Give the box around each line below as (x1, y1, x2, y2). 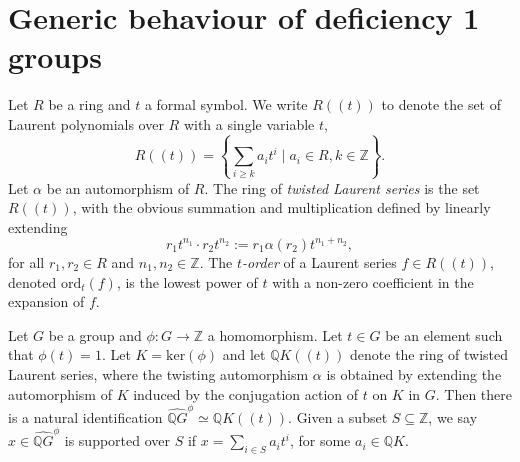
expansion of (8, 291, 85, 312)
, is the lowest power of (116, 271, 258, 292)
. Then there (435, 383, 513, 404)
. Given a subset (288, 406, 388, 427)
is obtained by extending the (326, 363, 502, 384)
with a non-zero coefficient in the (272, 271, 474, 292)
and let (222, 344, 266, 365)
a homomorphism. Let (207, 324, 343, 345)
